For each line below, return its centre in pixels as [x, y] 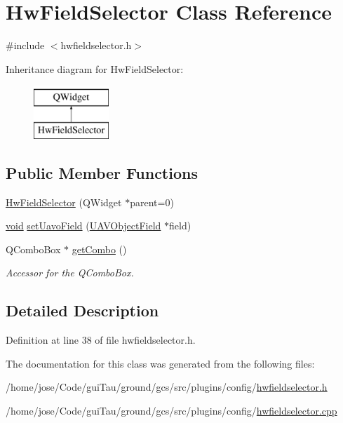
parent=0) [152, 202]
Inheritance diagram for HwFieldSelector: [95, 68]
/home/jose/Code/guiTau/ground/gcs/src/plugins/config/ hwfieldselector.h [167, 387]
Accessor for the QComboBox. [70, 273]
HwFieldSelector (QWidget [64, 202]
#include [25, 45]
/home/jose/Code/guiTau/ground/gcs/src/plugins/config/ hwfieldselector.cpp [171, 411]
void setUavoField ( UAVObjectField [83, 226]
